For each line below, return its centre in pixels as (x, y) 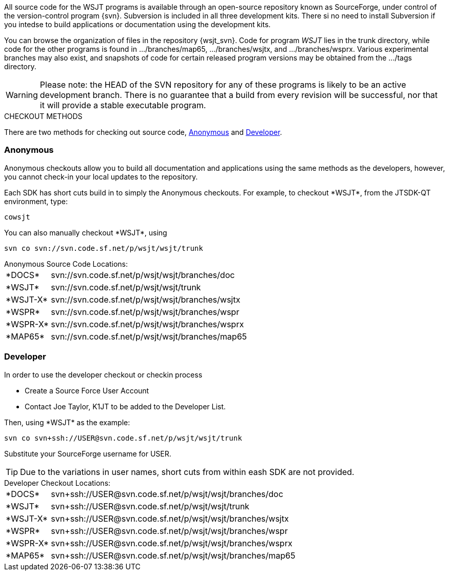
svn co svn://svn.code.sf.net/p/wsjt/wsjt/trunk (104, 248)
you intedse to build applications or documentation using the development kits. (138, 24)
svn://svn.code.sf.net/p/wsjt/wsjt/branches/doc (143, 275)
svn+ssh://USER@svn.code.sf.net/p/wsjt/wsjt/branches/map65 (173, 555)
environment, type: (36, 201)
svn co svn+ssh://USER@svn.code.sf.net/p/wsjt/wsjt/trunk (123, 438)
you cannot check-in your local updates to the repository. (101, 176)
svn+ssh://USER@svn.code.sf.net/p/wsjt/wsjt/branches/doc (167, 494)
